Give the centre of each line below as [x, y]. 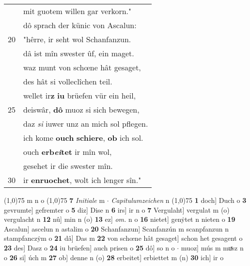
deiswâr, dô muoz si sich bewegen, [81, 109]
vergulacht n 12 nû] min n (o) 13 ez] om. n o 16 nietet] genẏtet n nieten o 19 [120, 219]
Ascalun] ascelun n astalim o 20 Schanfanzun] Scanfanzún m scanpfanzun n [117, 228]
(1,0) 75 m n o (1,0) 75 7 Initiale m [55, 200]
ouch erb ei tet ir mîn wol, [68, 152]
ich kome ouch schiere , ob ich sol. [83, 138]
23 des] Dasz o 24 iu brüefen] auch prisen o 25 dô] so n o [89, 247]
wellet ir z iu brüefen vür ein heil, [80, 95]
